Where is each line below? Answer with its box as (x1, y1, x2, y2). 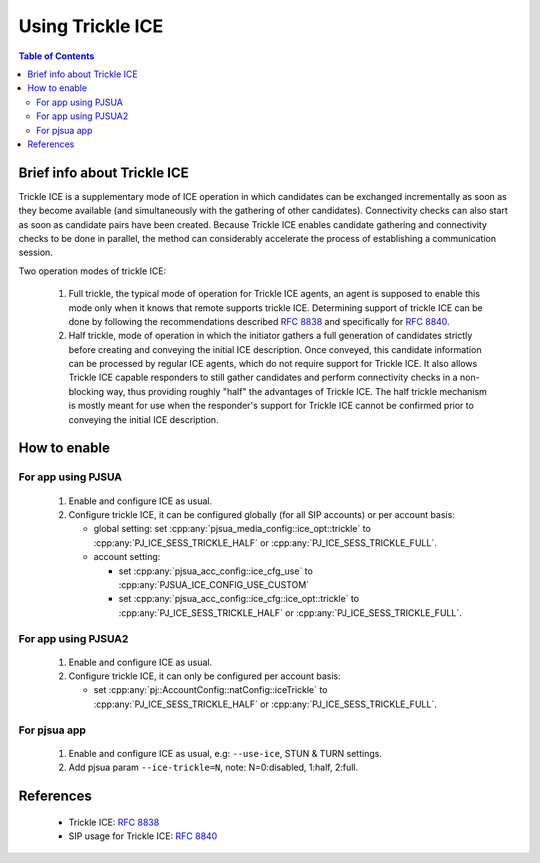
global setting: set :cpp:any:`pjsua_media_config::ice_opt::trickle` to (93, 523, 372, 535)
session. (18, 246, 54, 259)
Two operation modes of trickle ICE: (18, 265, 167, 277)
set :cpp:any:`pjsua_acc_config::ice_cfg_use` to (118, 565, 314, 577)
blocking (68, 385, 105, 397)
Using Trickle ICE (18, 15, 164, 37)
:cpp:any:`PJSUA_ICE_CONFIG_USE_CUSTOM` (118, 578, 310, 590)
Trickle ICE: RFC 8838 (68, 816, 160, 828)
